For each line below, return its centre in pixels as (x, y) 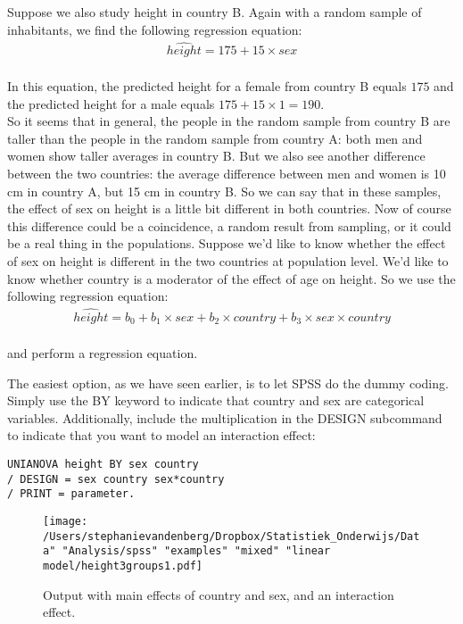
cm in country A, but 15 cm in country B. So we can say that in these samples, (224, 191)
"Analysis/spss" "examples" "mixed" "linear (196, 551)
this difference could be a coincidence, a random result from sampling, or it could (229, 225)
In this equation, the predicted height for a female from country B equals (207, 86)
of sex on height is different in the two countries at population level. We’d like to (228, 260)
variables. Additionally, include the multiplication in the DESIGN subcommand (225, 417)
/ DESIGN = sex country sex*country (116, 479)
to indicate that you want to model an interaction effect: (161, 435)
